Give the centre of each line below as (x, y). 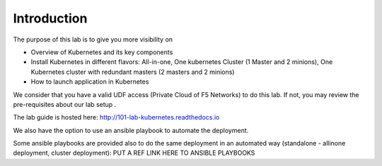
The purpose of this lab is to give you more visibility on (93, 39)
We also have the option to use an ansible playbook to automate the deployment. (131, 130)
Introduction (50, 18)
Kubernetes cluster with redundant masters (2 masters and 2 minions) (133, 72)
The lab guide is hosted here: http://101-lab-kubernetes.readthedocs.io (116, 117)
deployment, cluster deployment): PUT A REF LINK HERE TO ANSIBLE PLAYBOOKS (134, 153)
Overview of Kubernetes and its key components (102, 52)
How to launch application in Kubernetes (90, 82)
